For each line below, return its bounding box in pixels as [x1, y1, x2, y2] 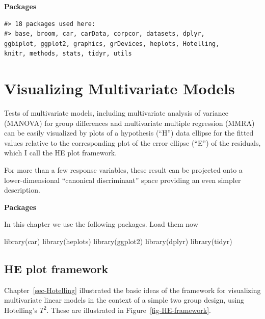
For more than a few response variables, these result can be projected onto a [4, 165, 243, 175]
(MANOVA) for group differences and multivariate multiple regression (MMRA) [4, 117, 255, 128]
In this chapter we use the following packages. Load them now [4, 219, 198, 229]
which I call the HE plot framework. [4, 147, 117, 158]
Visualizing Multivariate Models [4, 78, 235, 99]
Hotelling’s [4, 305, 38, 315]
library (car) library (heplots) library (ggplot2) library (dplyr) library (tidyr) [4, 236, 232, 247]
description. [4, 184, 40, 195]
